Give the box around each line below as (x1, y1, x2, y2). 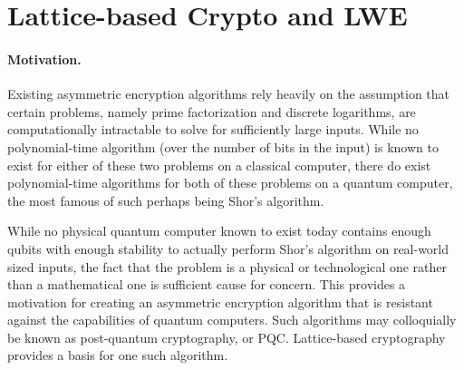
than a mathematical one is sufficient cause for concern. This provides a (7, 275, 406, 294)
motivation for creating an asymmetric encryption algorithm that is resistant (7, 292, 433, 311)
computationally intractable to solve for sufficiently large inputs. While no (7, 120, 419, 139)
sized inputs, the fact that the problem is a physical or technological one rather (7, 257, 448, 276)
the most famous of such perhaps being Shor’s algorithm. (7, 190, 324, 209)
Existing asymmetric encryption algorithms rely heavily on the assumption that (7, 84, 450, 103)
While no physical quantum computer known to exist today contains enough (7, 221, 431, 240)
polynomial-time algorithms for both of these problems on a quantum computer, (7, 173, 453, 192)
